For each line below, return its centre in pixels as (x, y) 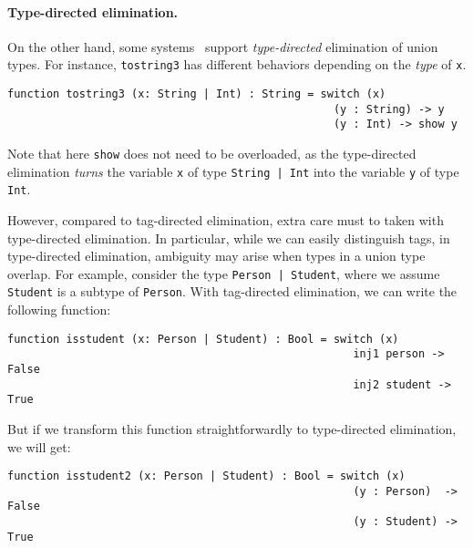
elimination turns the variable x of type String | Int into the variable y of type (233, 171)
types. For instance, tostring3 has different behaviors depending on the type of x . (237, 64)
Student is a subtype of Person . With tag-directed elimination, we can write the (232, 291)
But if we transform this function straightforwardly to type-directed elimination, (232, 428)
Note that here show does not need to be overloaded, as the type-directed (212, 154)
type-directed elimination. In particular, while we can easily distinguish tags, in (229, 238)
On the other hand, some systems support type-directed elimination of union (223, 46)
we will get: (39, 446)
